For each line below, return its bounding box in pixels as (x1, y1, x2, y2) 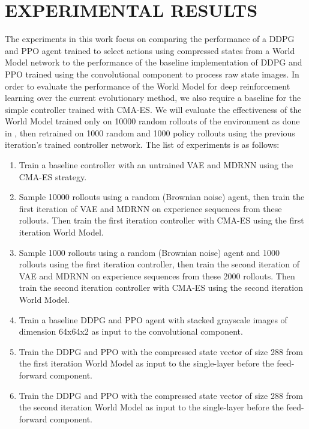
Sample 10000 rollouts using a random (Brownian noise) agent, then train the (19, 190, 305, 203)
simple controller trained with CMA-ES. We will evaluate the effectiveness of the (5, 103, 302, 115)
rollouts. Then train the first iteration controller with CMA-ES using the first (19, 214, 304, 227)
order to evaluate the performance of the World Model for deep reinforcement (5, 79, 290, 92)
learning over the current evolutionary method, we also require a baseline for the (5, 91, 301, 104)
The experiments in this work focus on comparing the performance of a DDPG (5, 32, 295, 45)
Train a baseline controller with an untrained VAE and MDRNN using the (19, 159, 293, 171)
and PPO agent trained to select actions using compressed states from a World (5, 44, 295, 56)
